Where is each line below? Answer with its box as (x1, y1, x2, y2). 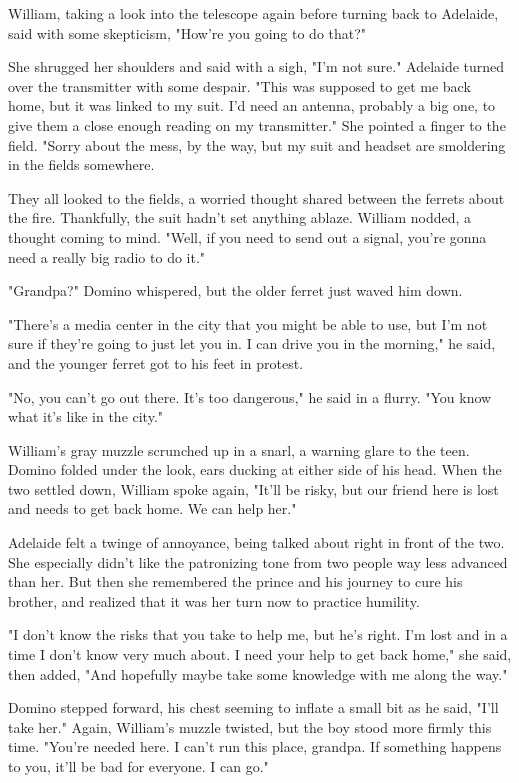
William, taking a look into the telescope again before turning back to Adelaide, (8, 3, 499, 23)
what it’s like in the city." (8, 406, 164, 427)
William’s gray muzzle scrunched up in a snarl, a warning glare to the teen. (8, 439, 470, 460)
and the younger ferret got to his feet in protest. (8, 352, 304, 373)
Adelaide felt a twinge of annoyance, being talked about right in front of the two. (8, 532, 505, 553)
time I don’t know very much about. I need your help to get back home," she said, (8, 644, 512, 665)
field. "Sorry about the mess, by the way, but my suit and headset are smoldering (8, 134, 506, 155)
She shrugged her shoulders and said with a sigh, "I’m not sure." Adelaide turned (8, 56, 505, 77)
